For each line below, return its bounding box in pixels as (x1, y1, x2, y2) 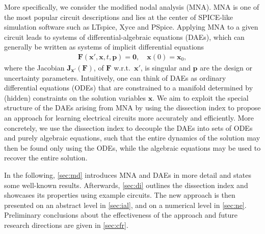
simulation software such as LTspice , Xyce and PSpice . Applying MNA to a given (4, 21, 258, 32)
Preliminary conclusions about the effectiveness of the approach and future (4, 209, 238, 220)
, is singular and (140, 62, 191, 73)
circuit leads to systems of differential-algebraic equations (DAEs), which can (4, 31, 245, 42)
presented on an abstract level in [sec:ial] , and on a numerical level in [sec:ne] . (4, 199, 247, 210)
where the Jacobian (4, 62, 65, 73)
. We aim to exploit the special (152, 92, 249, 103)
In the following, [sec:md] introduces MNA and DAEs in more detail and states (4, 169, 252, 180)
